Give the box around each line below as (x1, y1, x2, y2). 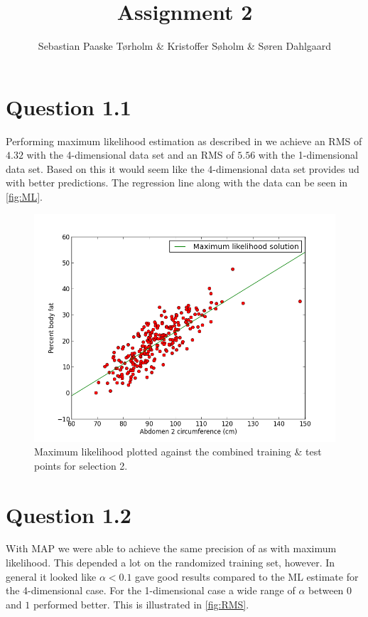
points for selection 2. (34, 458, 128, 473)
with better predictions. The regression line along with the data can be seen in (6, 175, 348, 190)
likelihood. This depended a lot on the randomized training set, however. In (6, 555, 335, 570)
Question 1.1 (6, 92, 131, 121)
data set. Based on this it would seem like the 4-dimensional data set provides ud (6, 161, 359, 176)
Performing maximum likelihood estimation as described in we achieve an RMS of (6, 133, 362, 148)
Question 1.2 (6, 500, 131, 529)
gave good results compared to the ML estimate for (135, 569, 359, 584)
